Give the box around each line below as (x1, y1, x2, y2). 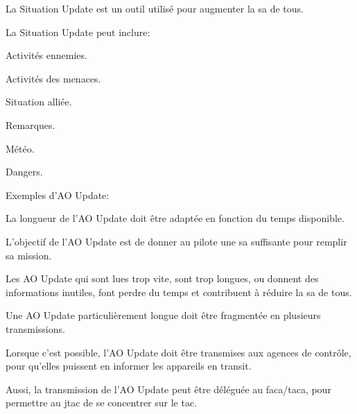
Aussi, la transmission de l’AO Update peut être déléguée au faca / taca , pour (6, 381, 331, 396)
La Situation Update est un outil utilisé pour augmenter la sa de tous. (6, 1, 304, 15)
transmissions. (6, 321, 65, 336)
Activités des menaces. (6, 71, 101, 85)
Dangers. (6, 164, 43, 179)
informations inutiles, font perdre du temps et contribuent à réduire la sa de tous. (6, 284, 352, 299)
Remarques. (6, 117, 55, 132)
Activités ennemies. (6, 48, 87, 62)
